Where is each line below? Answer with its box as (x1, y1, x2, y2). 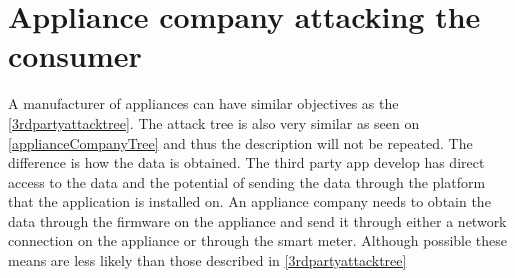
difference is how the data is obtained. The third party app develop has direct (8, 152, 485, 173)
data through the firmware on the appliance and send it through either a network (8, 210, 507, 231)
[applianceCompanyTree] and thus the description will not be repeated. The (8, 132, 473, 153)
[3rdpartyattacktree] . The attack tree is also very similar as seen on (8, 112, 420, 133)
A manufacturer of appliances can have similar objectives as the (8, 93, 399, 114)
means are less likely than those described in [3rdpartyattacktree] (8, 250, 407, 271)
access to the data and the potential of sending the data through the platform (8, 171, 486, 192)
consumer (8, 35, 142, 76)
